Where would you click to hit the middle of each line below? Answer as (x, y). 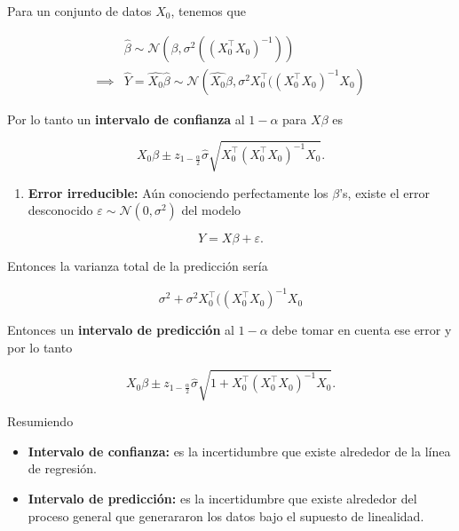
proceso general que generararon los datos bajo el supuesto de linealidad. (226, 515)
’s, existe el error (384, 192)
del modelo (211, 210)
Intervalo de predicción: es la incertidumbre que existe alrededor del (222, 498)
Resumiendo (40, 421)
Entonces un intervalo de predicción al (121, 330)
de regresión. (62, 468)
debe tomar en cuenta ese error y (362, 330)
